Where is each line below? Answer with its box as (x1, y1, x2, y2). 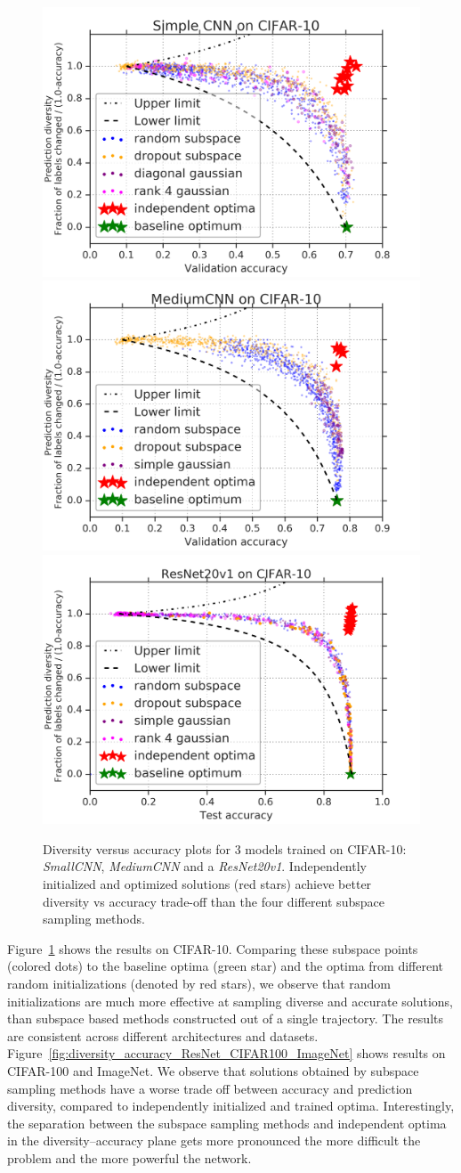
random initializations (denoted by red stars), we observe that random (7, 973, 392, 992)
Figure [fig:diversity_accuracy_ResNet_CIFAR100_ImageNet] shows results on (7, 1044, 446, 1063)
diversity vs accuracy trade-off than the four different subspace (43, 892, 384, 910)
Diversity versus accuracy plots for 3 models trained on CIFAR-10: (43, 839, 407, 858)
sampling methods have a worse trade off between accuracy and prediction (7, 1079, 413, 1097)
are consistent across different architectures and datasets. (7, 1026, 319, 1045)
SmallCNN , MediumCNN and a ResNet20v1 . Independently (43, 857, 367, 876)
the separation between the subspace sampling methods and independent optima (7, 1113, 447, 1132)
